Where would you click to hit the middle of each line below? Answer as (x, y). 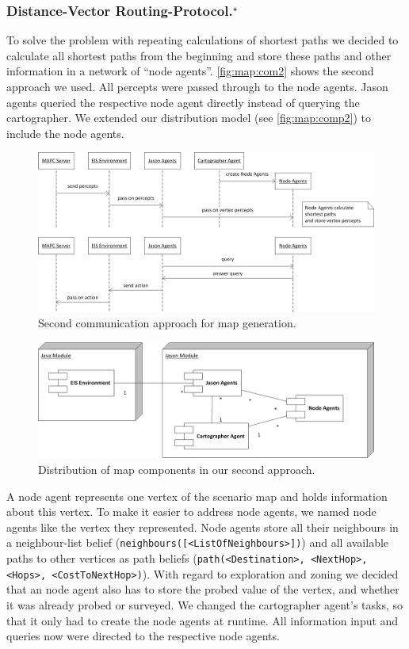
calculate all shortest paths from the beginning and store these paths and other (199, 55)
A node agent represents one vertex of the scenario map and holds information (197, 496)
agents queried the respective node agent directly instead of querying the (183, 102)
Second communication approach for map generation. (167, 323)
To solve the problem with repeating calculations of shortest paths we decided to (203, 40)
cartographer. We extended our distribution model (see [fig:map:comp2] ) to (189, 118)
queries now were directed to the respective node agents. (143, 636)
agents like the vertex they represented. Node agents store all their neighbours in (203, 527)
